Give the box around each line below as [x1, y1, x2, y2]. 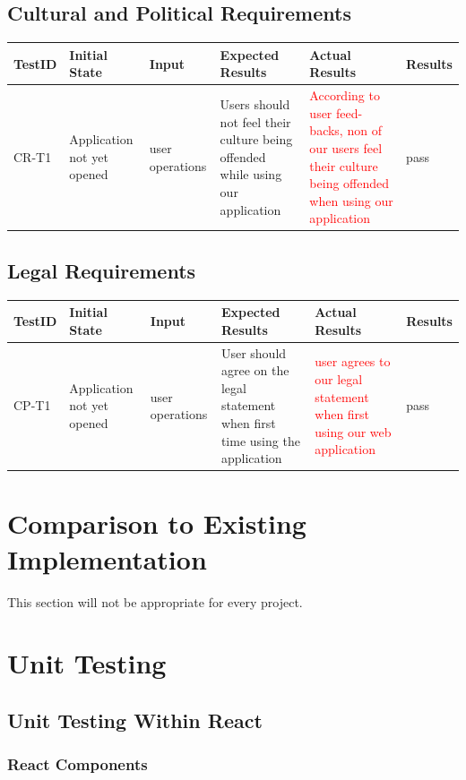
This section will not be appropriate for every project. [7, 592, 303, 611]
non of [347, 121, 382, 140]
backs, [309, 121, 343, 140]
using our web [315, 422, 392, 441]
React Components [7, 753, 148, 776]
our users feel [309, 138, 383, 157]
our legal [315, 369, 363, 388]
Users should [220, 94, 290, 113]
